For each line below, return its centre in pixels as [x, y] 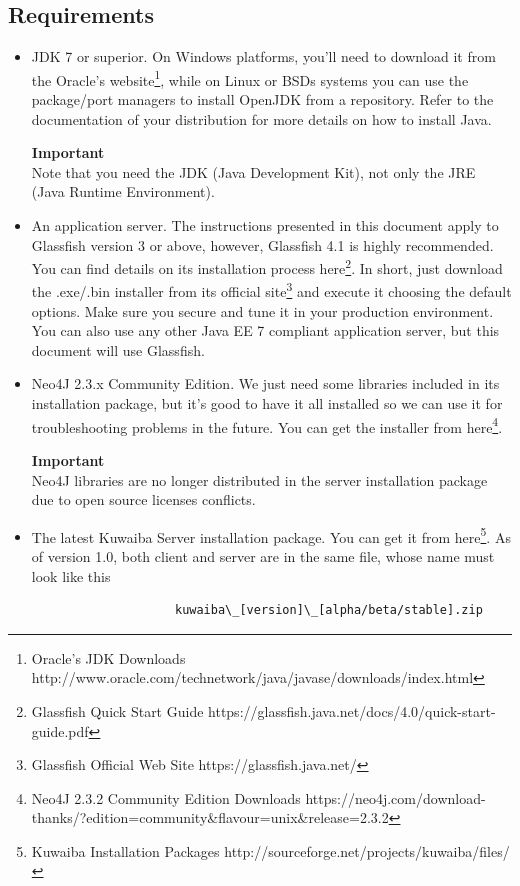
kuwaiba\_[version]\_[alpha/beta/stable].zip [328, 610]
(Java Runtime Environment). [123, 191]
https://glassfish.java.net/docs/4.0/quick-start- [352, 710]
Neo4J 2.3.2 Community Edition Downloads [166, 797]
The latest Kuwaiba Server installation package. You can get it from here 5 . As [271, 535]
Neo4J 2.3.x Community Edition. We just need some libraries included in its [265, 383]
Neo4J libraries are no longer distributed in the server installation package [259, 479]
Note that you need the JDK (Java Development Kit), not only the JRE [253, 171]
